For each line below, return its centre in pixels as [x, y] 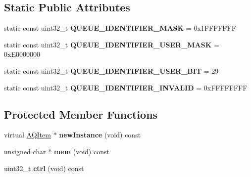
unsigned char [25, 151]
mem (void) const [81, 151]
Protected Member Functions [81, 114]
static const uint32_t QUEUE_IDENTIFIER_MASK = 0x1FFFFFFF [120, 28]
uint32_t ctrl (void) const [44, 168]
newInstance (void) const [100, 135]
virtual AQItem [27, 135]
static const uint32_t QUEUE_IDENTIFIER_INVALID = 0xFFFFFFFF [126, 87]
